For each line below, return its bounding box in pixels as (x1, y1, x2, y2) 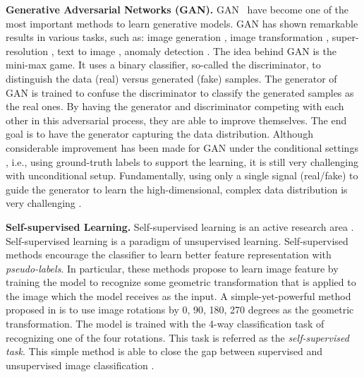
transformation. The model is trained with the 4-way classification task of (6, 316, 324, 331)
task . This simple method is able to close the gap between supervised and (6, 344, 323, 359)
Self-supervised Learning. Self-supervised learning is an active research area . (6, 219, 354, 234)
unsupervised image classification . (6, 357, 154, 372)
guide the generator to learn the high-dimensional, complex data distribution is (6, 181, 348, 196)
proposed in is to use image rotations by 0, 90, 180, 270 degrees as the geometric (6, 302, 354, 317)
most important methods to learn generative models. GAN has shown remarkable (6, 16, 358, 30)
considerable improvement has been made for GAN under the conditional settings (6, 140, 358, 155)
